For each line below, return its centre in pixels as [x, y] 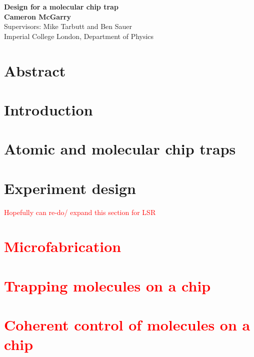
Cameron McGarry [37, 16]
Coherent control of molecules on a [127, 325]
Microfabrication [63, 246]
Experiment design [70, 188]
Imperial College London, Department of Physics [79, 36]
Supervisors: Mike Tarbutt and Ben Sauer [68, 26]
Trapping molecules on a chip [107, 285]
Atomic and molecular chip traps [120, 149]
